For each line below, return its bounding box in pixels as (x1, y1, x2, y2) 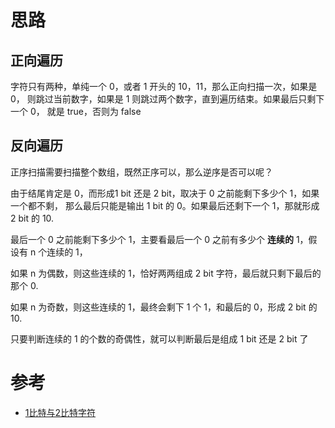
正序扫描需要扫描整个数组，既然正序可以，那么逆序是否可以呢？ (10, 166, 273, 178)
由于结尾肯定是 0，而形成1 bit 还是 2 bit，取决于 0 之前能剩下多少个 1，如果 (10, 187, 320, 199)
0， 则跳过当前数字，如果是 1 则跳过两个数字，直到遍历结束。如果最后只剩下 (10, 93, 325, 105)
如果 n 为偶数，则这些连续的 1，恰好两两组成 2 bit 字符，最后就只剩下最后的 (10, 267, 322, 279)
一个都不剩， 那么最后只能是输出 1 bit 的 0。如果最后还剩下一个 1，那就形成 (10, 199, 320, 211)
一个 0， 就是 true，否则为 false (10, 106, 142, 117)
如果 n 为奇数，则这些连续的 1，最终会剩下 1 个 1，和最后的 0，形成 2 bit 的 (10, 301, 318, 313)
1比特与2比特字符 (24, 406, 97, 418)
